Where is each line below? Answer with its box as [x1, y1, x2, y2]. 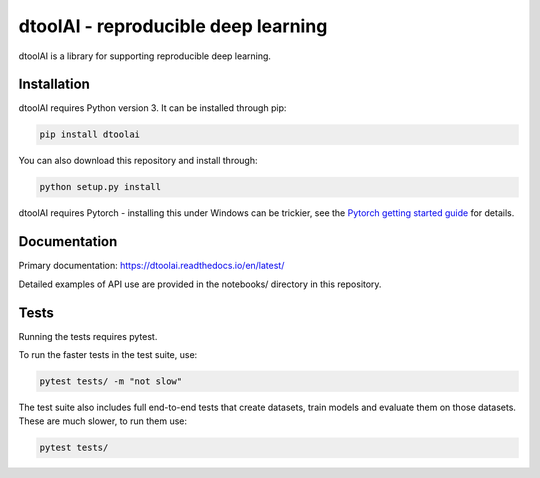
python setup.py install [39, 181, 162, 193]
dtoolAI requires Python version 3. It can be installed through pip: [18, 102, 287, 114]
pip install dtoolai [39, 129, 140, 140]
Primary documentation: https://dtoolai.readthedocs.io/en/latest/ [18, 260, 285, 272]
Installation [18, 76, 90, 93]
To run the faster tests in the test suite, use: [18, 348, 198, 360]
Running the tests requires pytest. [18, 330, 158, 342]
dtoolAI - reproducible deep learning [18, 15, 328, 37]
